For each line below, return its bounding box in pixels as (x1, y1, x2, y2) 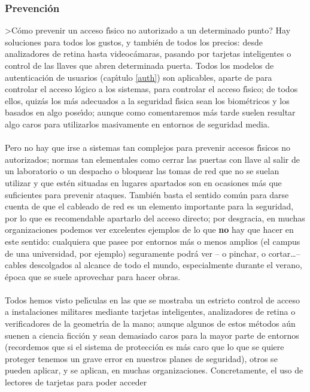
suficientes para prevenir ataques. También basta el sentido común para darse (5, 188, 289, 200)
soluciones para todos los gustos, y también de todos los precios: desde (5, 35, 263, 48)
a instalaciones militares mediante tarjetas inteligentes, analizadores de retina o (5, 305, 296, 318)
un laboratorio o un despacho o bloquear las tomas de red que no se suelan (5, 165, 279, 177)
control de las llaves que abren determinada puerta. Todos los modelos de (5, 59, 274, 71)
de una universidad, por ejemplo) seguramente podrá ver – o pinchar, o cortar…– (5, 247, 300, 259)
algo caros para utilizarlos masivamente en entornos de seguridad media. (5, 117, 270, 130)
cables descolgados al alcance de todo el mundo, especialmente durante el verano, (5, 259, 302, 271)
